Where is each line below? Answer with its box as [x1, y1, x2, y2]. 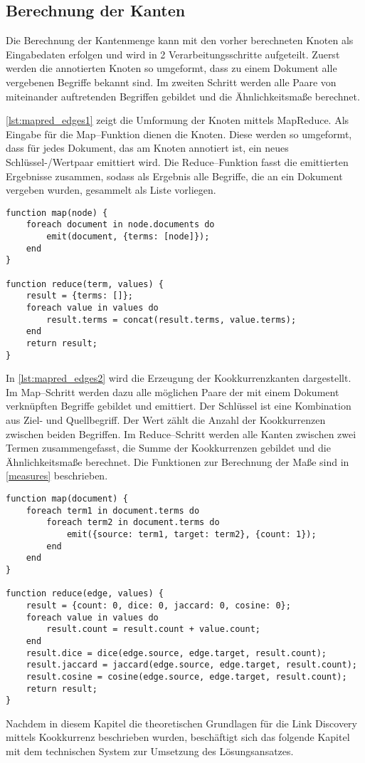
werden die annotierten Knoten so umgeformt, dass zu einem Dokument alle [6, 61, 337, 76]
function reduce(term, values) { [6, 279, 164, 289]
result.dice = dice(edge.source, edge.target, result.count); [26, 648, 327, 658]
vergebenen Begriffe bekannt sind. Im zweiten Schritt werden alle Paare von [6, 74, 337, 89]
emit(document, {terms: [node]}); [46, 232, 210, 242]
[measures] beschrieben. [6, 468, 108, 483]
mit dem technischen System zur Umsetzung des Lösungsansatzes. [6, 744, 294, 759]
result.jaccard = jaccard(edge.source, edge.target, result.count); [26, 660, 357, 670]
